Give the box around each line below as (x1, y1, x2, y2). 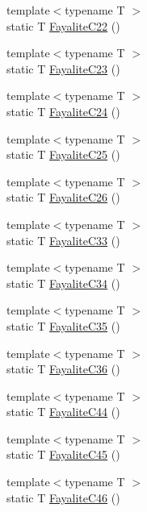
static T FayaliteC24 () (6, 102, 120, 119)
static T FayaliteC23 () (6, 60, 120, 77)
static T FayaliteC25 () (6, 146, 120, 163)
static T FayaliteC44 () (6, 403, 120, 420)
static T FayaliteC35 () (6, 317, 120, 334)
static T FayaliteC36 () (6, 360, 120, 377)
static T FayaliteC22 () (6, 17, 120, 34)
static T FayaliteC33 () (6, 231, 120, 248)
